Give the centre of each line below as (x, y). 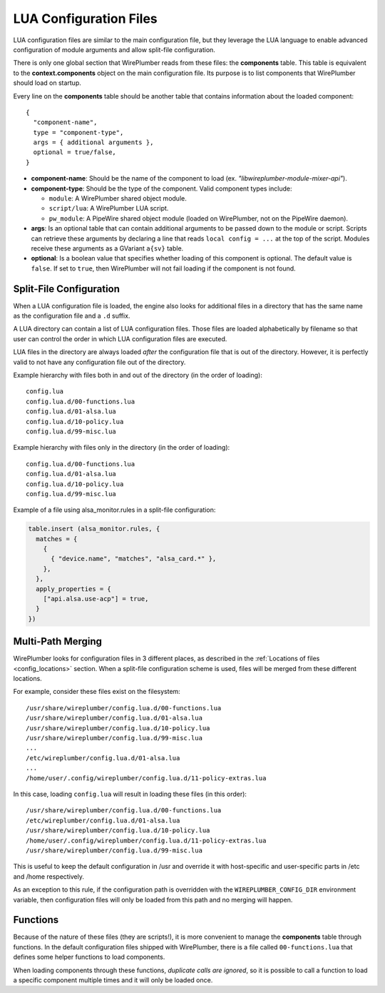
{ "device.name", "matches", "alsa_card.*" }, (134, 559)
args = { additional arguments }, (93, 142)
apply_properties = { (74, 589)
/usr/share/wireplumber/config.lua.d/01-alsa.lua (114, 718)
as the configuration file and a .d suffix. (72, 316)
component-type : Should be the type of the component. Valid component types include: (161, 188)
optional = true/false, (75, 152)
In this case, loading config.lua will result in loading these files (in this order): (130, 794)
